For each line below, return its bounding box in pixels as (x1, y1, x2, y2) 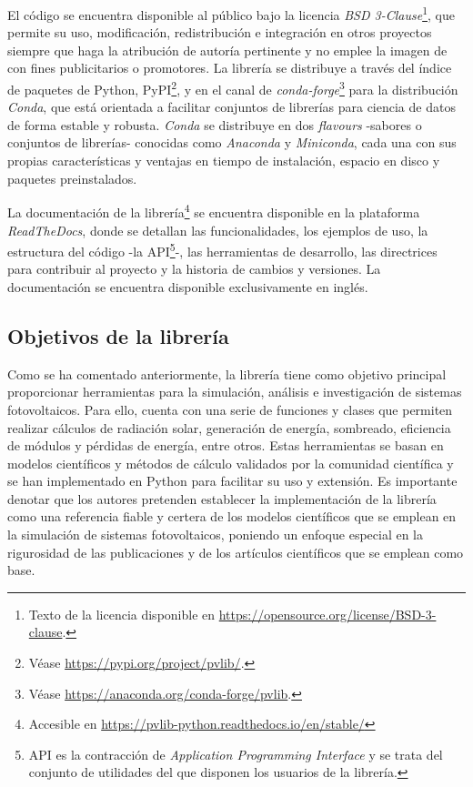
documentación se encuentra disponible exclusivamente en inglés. (7, 277, 368, 296)
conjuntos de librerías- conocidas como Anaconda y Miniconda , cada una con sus (7, 133, 457, 152)
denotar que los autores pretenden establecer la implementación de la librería (7, 489, 437, 508)
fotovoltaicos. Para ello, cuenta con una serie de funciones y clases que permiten (7, 399, 453, 419)
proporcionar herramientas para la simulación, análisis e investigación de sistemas (7, 382, 462, 401)
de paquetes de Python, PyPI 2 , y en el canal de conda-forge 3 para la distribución (7, 77, 458, 98)
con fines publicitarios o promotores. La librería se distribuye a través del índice (7, 58, 452, 77)
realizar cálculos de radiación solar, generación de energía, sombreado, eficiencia (7, 418, 451, 437)
